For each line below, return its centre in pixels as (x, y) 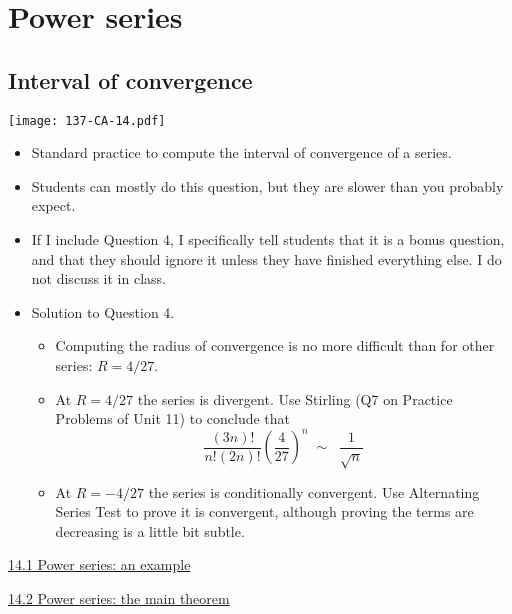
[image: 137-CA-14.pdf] (87, 120)
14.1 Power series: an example (99, 564)
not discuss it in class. (98, 278)
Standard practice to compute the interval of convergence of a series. (241, 152)
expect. (53, 205)
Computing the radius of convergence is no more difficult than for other (275, 345)
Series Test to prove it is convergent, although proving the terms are (264, 511)
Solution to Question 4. (103, 311)
